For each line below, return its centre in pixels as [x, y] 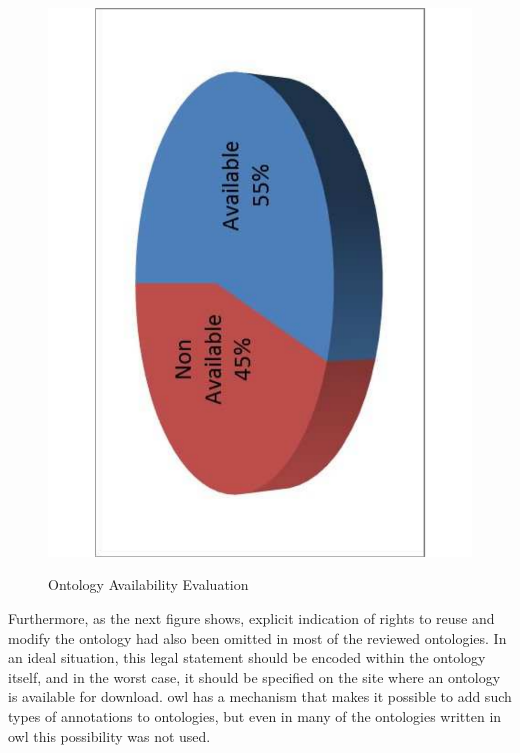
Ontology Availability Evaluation [148, 584]
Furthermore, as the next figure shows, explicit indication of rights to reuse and [251, 618]
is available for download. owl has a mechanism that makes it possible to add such [260, 696]
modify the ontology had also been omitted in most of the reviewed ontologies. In [257, 637]
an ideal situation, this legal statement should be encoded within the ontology [247, 657]
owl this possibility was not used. [109, 735]
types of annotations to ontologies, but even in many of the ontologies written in [255, 716]
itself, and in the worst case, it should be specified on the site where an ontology [254, 676]
